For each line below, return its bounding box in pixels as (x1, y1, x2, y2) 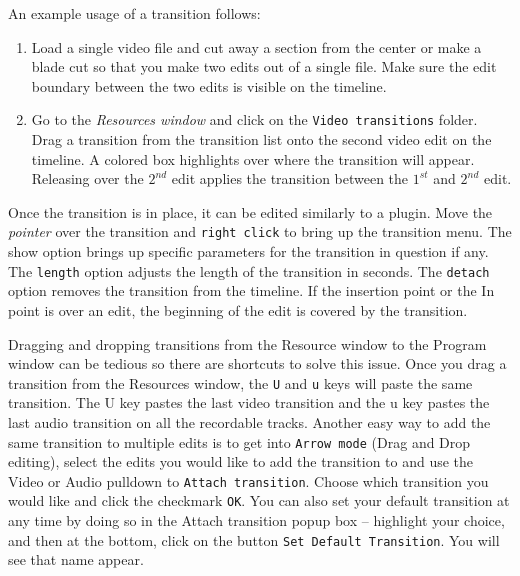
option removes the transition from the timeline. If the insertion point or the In (8, 280, 495, 301)
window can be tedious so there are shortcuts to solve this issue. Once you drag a (8, 353, 507, 374)
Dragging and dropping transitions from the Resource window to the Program (8, 333, 487, 354)
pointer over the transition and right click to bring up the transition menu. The (8, 221, 512, 242)
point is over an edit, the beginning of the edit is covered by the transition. (8, 299, 468, 320)
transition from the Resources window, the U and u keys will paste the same (8, 372, 473, 393)
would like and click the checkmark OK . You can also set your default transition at (8, 490, 510, 511)
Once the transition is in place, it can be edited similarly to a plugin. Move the (8, 201, 493, 222)
